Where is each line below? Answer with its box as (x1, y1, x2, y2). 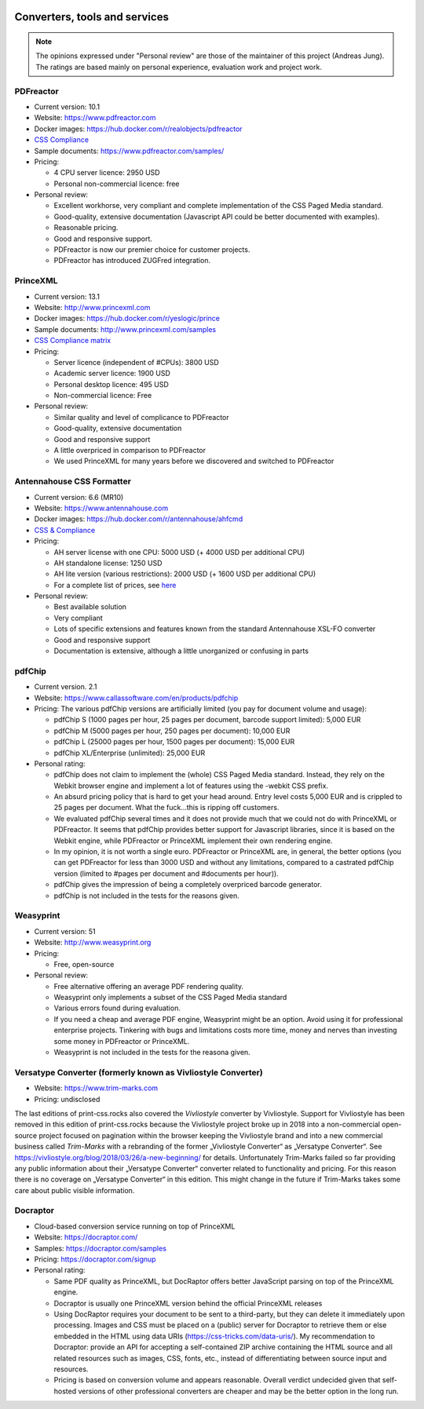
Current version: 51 (34, 926, 96, 936)
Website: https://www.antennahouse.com (34, 503, 169, 513)
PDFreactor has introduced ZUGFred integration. (53, 256, 211, 265)
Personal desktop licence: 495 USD (53, 379, 169, 389)
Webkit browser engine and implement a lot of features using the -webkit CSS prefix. (53, 781, 329, 790)
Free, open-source (53, 959, 115, 969)
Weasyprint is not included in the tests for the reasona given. (53, 1048, 250, 1057)
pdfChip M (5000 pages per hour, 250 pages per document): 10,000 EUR (53, 726, 291, 736)
